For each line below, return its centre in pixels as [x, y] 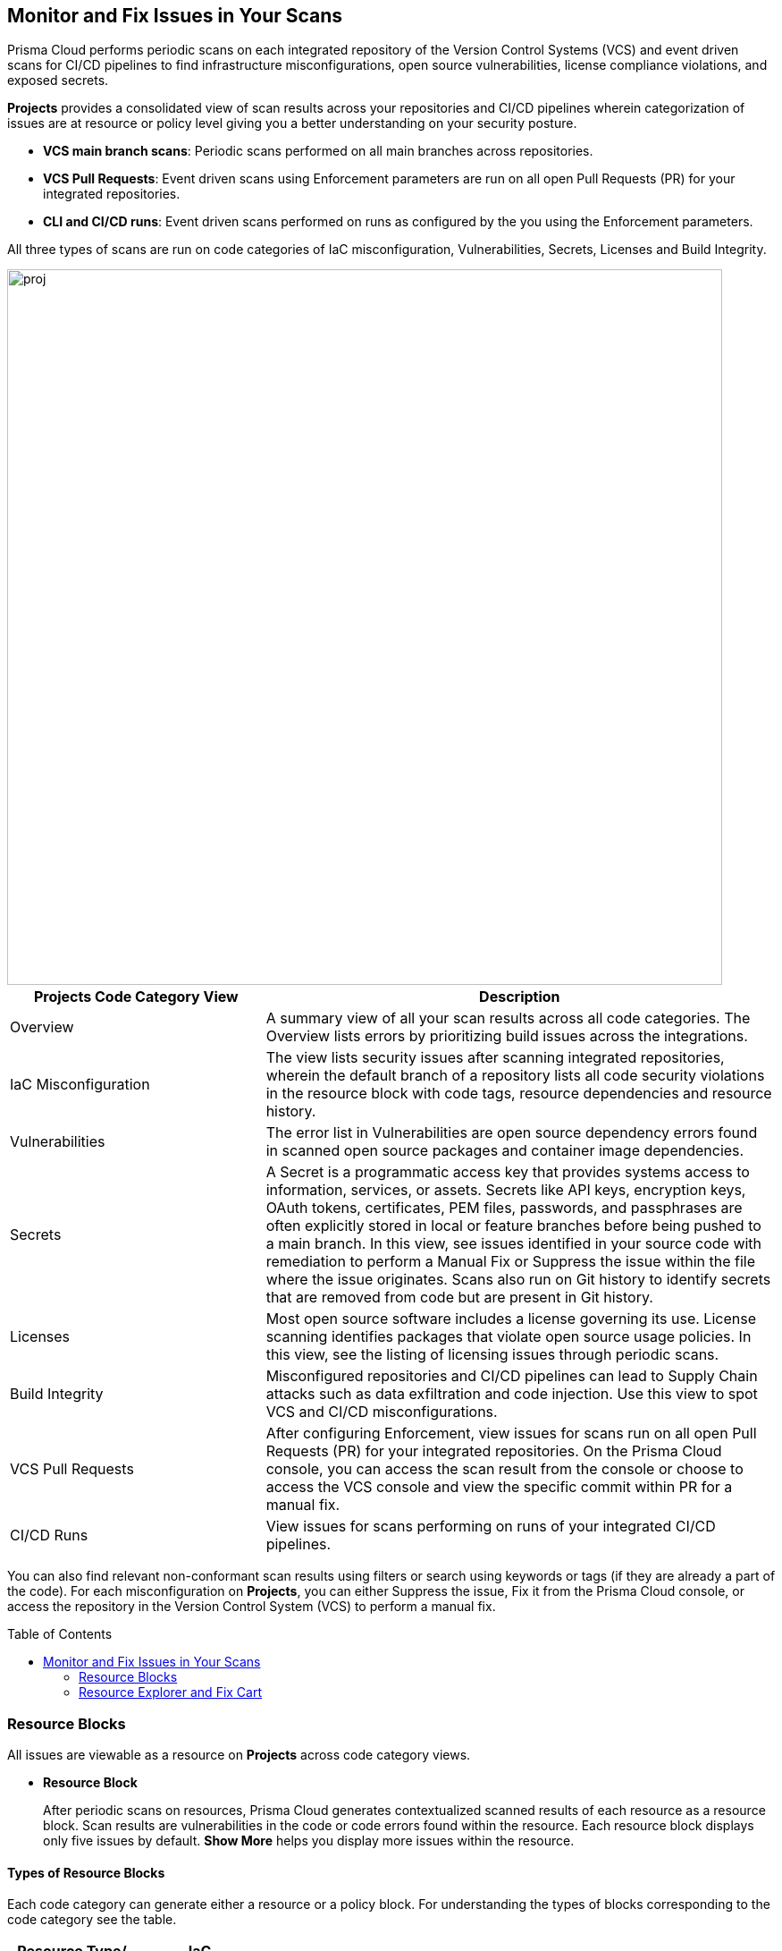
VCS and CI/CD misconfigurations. [382, 1412]
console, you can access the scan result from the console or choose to [505, 1469]
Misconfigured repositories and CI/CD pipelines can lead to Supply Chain [512, 1376]
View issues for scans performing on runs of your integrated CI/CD [491, 1527]
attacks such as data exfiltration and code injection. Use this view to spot [512, 1394]
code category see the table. [92, 1920]
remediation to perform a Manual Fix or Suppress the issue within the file [511, 1262]
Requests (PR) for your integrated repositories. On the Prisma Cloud [494, 1451]
